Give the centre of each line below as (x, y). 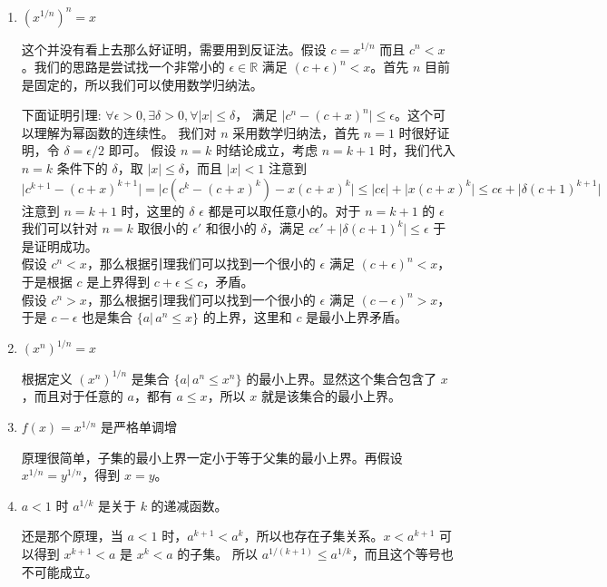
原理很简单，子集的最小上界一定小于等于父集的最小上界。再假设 (212, 457)
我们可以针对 (59, 228)
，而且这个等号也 (402, 553)
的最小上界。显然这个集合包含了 (342, 378)
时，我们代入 (417, 150)
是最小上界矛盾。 (357, 317)
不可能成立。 (59, 571)
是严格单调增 (138, 426)
